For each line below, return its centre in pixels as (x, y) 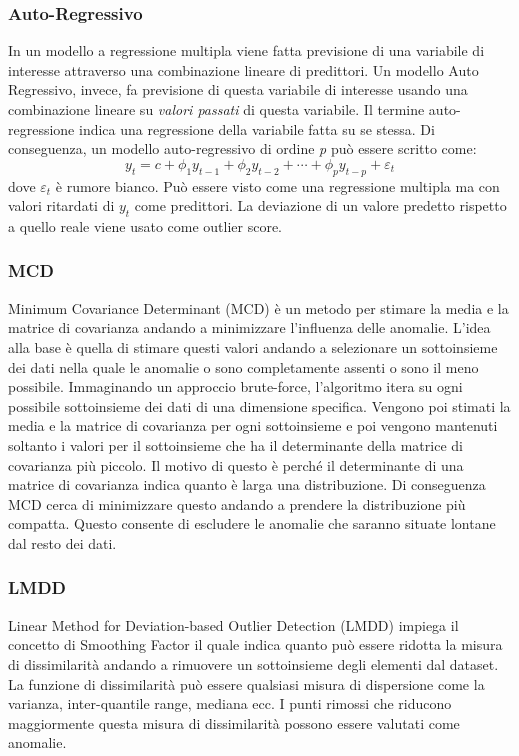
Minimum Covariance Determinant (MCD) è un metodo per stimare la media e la (258, 307)
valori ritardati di (61, 205)
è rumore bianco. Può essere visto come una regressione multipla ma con (277, 185)
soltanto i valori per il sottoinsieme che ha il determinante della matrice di (235, 444)
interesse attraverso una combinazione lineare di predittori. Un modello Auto (243, 69)
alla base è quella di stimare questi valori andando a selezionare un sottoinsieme (253, 346)
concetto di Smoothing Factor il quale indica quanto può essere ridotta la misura (255, 644)
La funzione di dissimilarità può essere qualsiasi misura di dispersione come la (246, 683)
